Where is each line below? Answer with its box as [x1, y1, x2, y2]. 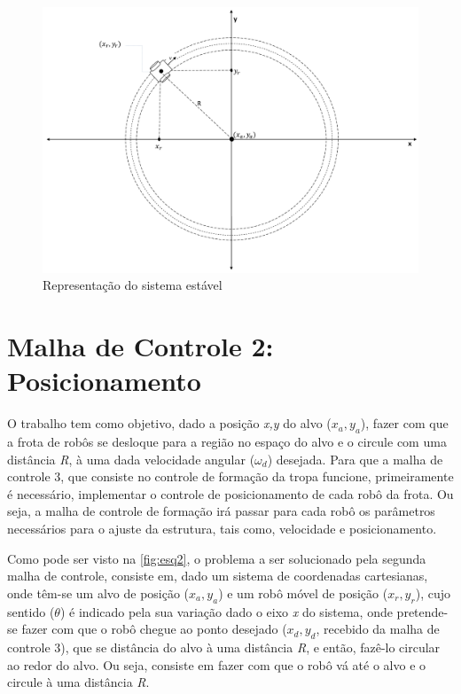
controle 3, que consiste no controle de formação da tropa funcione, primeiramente [7, 467, 454, 486]
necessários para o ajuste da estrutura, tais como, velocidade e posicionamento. [7, 519, 437, 538]
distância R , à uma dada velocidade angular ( [7, 449, 255, 468]
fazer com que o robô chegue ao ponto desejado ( [21, 620, 287, 638]
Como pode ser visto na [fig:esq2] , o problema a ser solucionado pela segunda [7, 549, 426, 567]
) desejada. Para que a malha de [267, 449, 443, 468]
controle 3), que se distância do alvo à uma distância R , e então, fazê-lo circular [7, 638, 441, 657]
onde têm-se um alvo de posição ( [7, 583, 190, 602]
